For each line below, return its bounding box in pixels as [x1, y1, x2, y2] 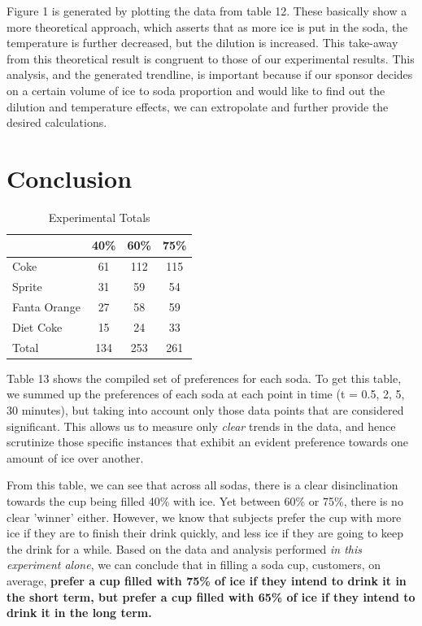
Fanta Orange [12, 298, 80, 315]
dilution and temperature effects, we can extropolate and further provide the [7, 98, 389, 115]
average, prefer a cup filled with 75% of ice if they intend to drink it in [7, 572, 407, 589]
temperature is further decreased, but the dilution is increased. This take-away [7, 34, 398, 51]
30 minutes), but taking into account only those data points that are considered [7, 401, 404, 418]
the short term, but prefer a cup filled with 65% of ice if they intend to [7, 588, 415, 605]
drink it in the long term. [7, 604, 152, 621]
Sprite [12, 278, 42, 295]
